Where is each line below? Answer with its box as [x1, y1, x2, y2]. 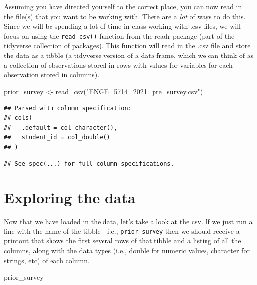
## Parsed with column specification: [4, 105, 132, 112]
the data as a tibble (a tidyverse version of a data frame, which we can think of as [4, 50, 254, 60]
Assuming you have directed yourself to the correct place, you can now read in [4, 1, 242, 11]
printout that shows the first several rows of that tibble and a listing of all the [4, 235, 241, 246]
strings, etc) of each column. [4, 255, 90, 265]
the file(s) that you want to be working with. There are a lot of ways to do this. [4, 11, 246, 21]
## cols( [4, 114, 33, 121]
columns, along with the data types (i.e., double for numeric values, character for [4, 245, 250, 255]
